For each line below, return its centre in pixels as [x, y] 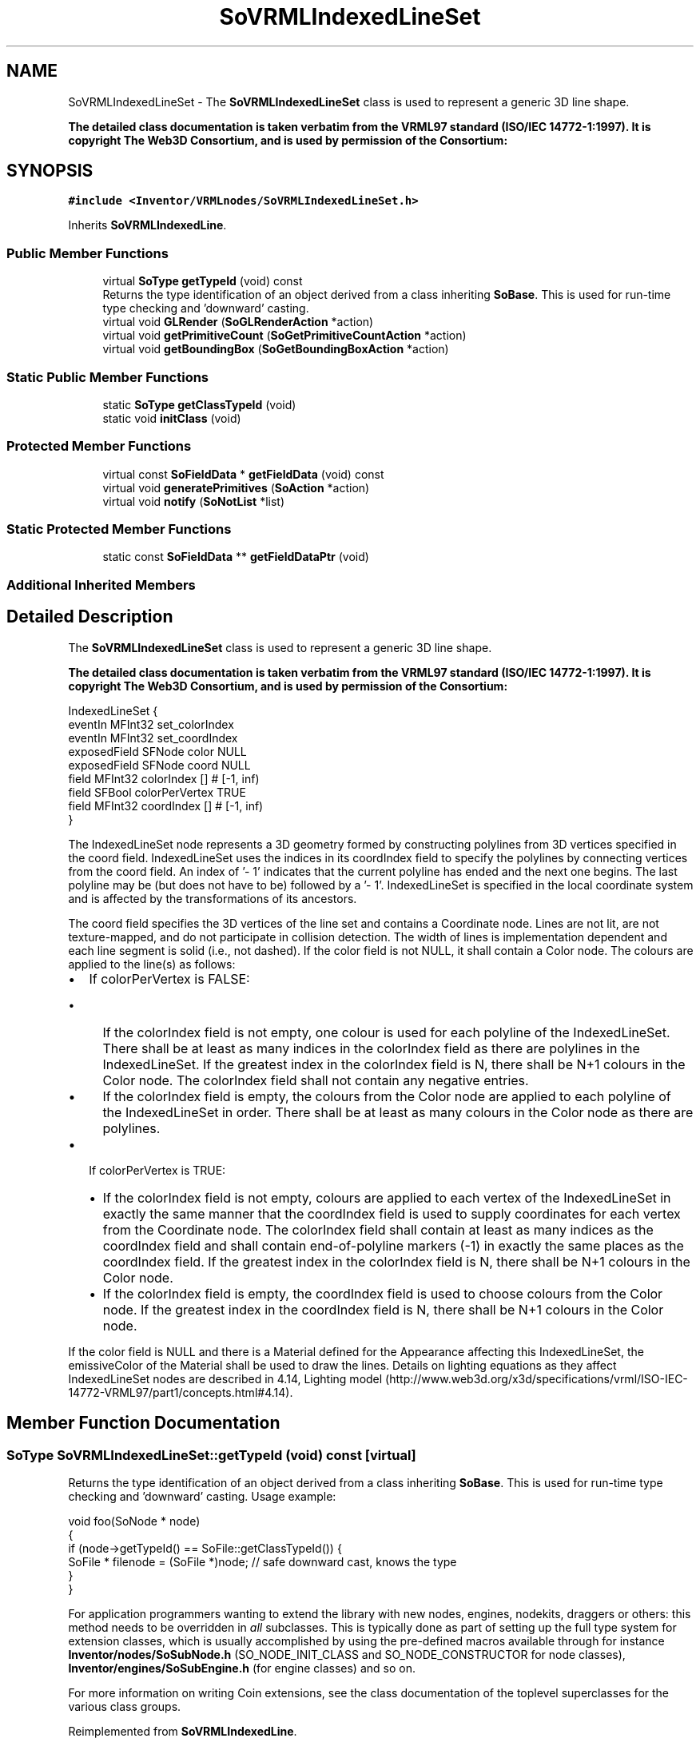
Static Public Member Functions [108, 377]
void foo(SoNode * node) [134, 1521]
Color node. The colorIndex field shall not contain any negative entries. [316, 1080]
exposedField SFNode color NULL [157, 751]
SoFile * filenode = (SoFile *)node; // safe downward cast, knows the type [262, 1561]
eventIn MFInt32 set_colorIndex [151, 724]
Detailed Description [90, 617]
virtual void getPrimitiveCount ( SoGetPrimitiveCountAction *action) [284, 336]
